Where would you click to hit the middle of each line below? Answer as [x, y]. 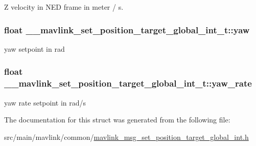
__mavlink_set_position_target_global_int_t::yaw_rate [128, 83]
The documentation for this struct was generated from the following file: [117, 120]
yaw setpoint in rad [34, 48]
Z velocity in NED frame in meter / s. [64, 7]
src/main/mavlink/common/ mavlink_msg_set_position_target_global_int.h [126, 137]
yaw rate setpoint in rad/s [45, 102]
